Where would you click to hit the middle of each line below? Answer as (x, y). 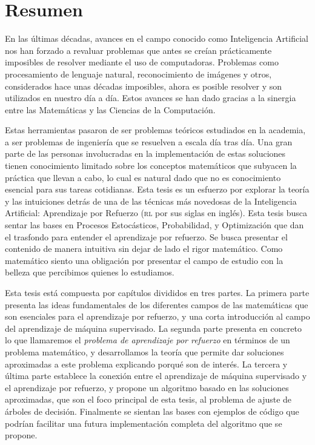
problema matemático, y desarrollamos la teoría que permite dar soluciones (144, 351)
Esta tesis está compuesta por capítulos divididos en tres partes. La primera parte (157, 292)
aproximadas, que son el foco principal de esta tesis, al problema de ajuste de (148, 399)
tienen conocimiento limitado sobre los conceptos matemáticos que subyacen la (151, 166)
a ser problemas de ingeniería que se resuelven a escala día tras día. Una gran (149, 141)
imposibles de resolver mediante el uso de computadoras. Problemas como (142, 62)
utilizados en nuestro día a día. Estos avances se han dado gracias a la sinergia (151, 98)
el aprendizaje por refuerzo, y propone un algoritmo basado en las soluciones (147, 387)
